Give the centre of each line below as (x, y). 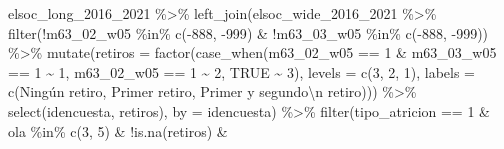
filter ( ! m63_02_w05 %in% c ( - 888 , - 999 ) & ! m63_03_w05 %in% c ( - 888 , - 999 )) (248, 32)
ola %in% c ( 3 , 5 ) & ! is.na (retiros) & (118, 130)
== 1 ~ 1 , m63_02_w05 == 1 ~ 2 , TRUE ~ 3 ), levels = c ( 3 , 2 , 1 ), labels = (241, 71)
